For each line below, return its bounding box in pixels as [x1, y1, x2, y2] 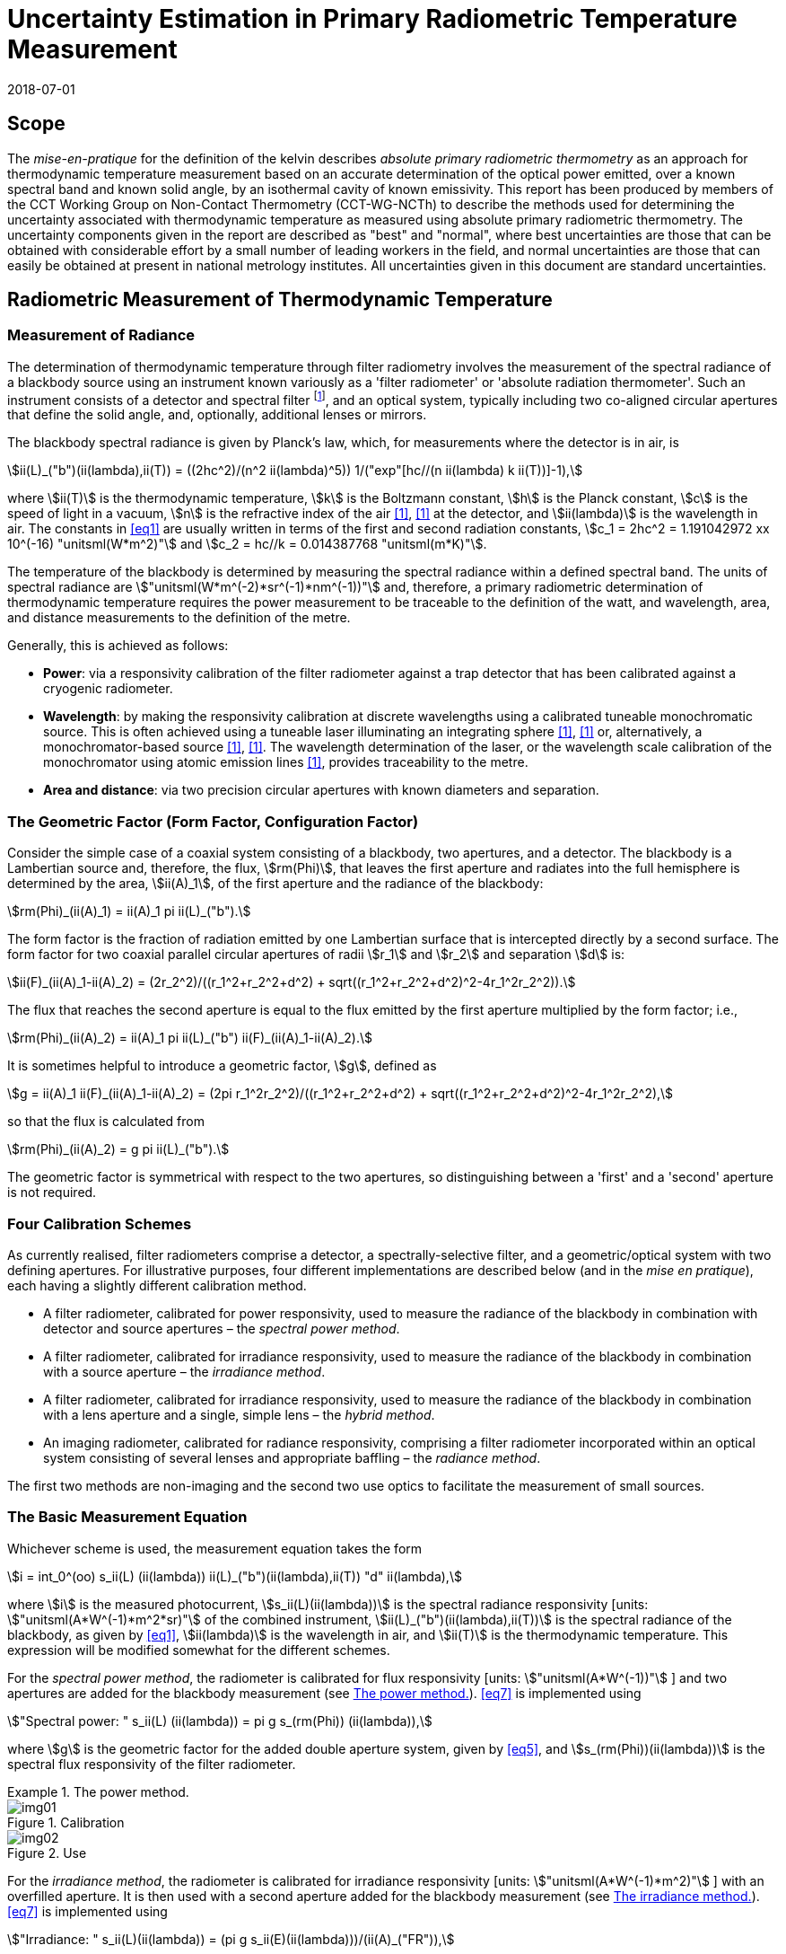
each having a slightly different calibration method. [7, 1277, 307, 1293]
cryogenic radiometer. [43, 681, 173, 697]
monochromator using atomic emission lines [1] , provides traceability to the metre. [43, 754, 528, 770]
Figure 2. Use [7, 1844, 87, 1861]
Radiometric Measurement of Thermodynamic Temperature [7, 288, 553, 312]
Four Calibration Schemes [7, 1214, 192, 1233]
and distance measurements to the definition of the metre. [7, 610, 351, 626]
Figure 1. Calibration [7, 1814, 125, 1830]
